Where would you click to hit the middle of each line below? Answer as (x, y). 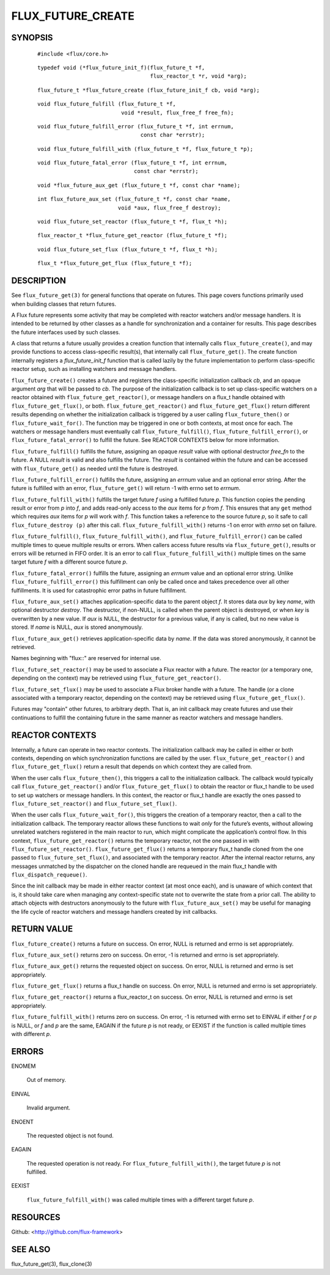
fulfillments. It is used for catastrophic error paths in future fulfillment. (99, 590)
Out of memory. (46, 1080)
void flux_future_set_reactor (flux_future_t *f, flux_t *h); (133, 222)
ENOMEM (24, 1066)
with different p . (31, 1034)
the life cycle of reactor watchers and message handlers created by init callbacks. (114, 911)
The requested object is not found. (70, 1135)
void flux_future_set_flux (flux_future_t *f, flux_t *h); (128, 249)
